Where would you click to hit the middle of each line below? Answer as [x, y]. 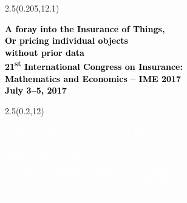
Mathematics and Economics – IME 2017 [93, 78]
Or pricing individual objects [66, 40]
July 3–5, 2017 [36, 90]
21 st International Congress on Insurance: [94, 66]
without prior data [45, 52]
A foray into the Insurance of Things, [85, 28]
